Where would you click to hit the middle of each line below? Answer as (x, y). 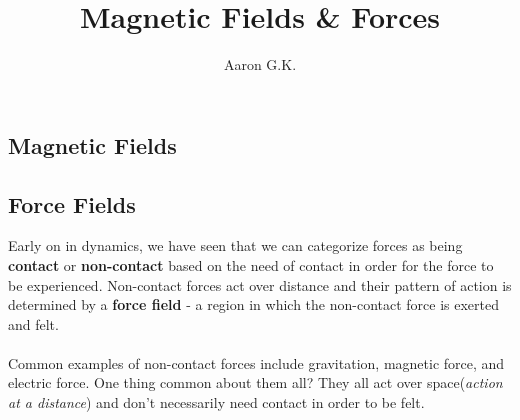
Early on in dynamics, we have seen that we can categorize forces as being (235, 245)
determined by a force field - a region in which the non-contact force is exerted (253, 304)
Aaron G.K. (260, 64)
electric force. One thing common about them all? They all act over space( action (255, 382)
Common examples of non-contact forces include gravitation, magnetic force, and (256, 362)
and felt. (33, 323)
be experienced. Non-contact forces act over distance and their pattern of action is (260, 284)
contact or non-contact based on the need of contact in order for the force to (251, 264)
